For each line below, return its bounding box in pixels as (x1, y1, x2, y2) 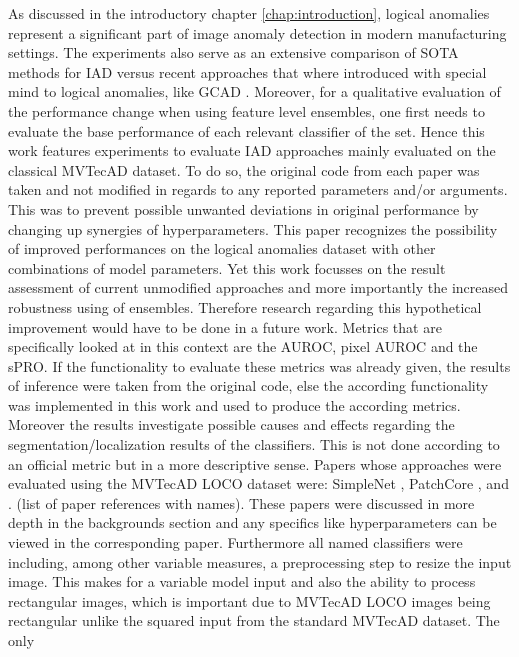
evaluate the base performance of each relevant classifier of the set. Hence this (8, 120, 485, 141)
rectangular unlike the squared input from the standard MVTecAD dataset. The (8, 610, 500, 631)
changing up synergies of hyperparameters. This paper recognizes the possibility (8, 218, 498, 239)
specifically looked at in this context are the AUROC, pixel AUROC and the (8, 336, 478, 357)
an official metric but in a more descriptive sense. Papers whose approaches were (8, 453, 502, 474)
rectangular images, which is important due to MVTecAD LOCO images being (8, 590, 491, 611)
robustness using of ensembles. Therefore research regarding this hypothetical (8, 296, 482, 317)
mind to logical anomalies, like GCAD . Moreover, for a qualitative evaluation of (8, 81, 501, 102)
